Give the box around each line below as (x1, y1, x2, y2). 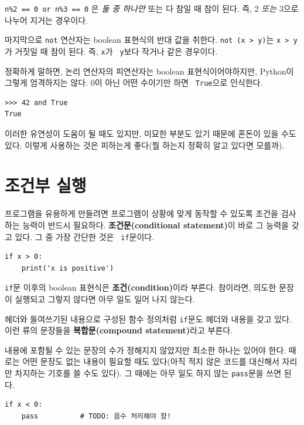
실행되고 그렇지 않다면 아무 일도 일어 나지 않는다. (15, 293, 195, 305)
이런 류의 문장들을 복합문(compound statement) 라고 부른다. (5, 324, 233, 336)
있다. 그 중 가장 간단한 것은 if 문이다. (15, 230, 155, 242)
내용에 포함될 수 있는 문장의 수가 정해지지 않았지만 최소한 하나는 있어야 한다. (5, 343, 286, 356)
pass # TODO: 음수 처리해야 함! (21, 411, 172, 420)
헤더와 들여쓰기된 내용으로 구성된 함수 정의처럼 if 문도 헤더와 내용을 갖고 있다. (5, 312, 292, 325)
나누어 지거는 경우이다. (5, 14, 88, 26)
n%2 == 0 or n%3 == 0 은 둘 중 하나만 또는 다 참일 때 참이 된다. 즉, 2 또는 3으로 (5, 2, 299, 14)
